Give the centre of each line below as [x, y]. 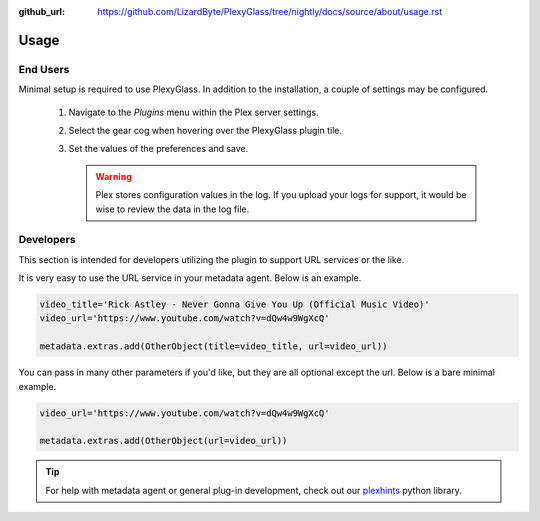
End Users [44, 69]
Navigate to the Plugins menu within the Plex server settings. [193, 112]
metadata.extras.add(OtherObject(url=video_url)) [163, 441]
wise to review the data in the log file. [172, 209]
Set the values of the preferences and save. [158, 149]
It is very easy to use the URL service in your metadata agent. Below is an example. [190, 278]
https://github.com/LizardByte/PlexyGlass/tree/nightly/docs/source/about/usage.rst [270, 11]
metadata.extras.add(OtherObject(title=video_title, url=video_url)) [213, 346]
